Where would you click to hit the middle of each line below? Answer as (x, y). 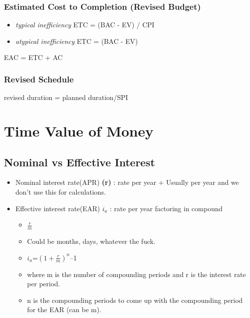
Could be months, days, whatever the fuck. (91, 241)
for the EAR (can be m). (64, 309)
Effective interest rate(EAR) (58, 208)
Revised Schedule (39, 79)
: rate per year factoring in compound (166, 208)
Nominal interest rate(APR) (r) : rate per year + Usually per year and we (127, 182)
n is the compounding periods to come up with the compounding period (135, 300)
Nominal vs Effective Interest (80, 162)
